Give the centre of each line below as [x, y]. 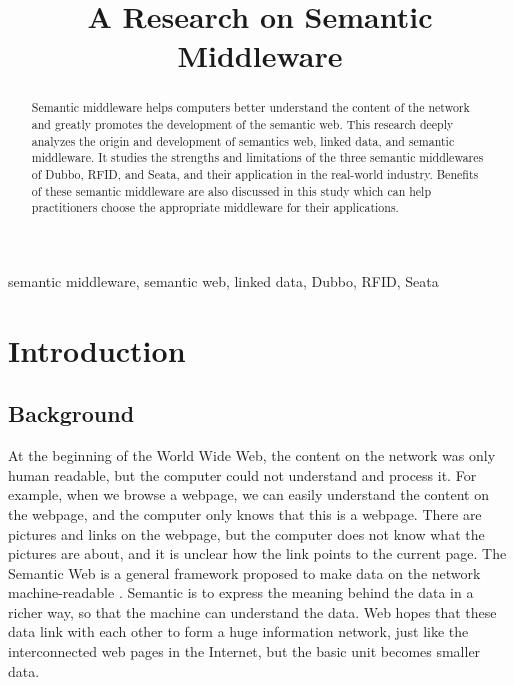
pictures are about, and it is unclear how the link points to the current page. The [257, 553]
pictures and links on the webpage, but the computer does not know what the [246, 533]
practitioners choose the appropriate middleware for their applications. [215, 207]
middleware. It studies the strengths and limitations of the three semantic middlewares [257, 157]
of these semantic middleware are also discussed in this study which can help [231, 190]
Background [71, 413]
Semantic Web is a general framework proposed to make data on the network [244, 572]
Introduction [97, 349]
